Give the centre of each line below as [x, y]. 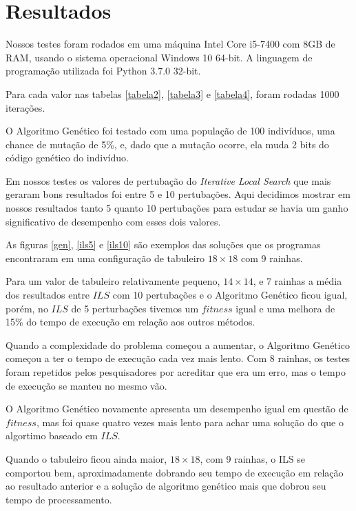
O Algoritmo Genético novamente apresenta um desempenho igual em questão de [177, 409]
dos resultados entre [48, 295]
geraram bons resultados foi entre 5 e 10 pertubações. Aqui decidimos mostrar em [178, 194]
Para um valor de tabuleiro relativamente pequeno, [113, 281]
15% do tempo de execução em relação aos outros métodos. [130, 322]
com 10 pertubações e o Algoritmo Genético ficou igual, [230, 295]
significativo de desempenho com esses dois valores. [113, 221]
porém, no [27, 308]
